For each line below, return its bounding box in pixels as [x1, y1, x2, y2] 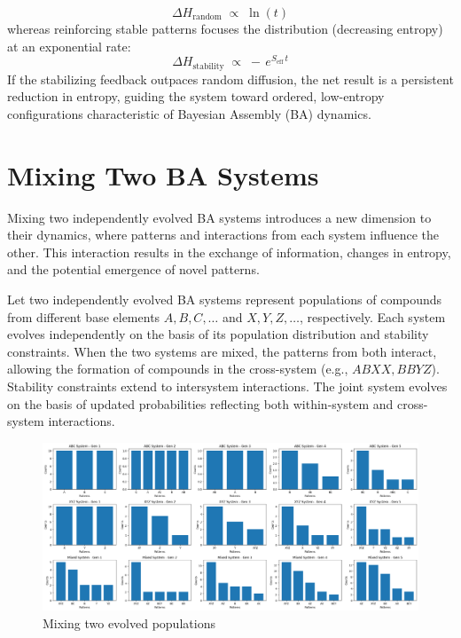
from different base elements [7, 307, 160, 326]
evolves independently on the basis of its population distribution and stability [7, 325, 429, 343]
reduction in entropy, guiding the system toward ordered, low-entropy [7, 87, 385, 106]
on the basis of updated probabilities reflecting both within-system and [7, 394, 394, 413]
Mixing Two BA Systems [7, 156, 319, 193]
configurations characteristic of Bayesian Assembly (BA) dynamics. [7, 104, 371, 122]
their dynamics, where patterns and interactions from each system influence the [7, 225, 440, 244]
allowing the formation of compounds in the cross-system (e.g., [7, 359, 348, 378]
